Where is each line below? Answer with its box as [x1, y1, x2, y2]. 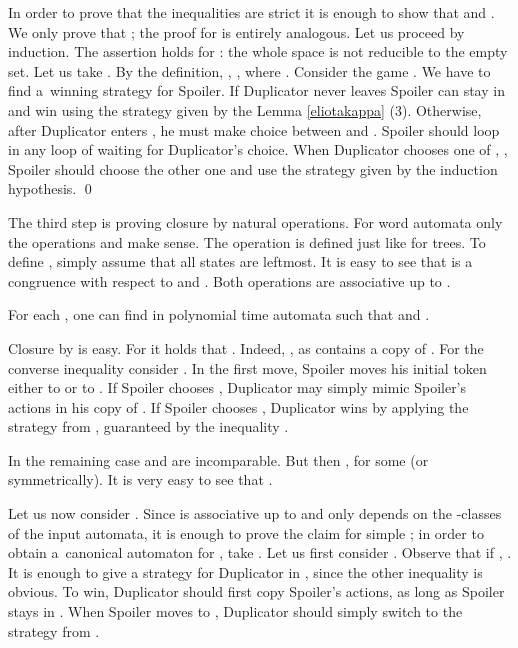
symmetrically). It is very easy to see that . [8, 469, 273, 490]
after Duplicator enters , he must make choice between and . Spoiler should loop [8, 119, 500, 140]
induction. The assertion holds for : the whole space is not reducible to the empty [8, 41, 508, 62]
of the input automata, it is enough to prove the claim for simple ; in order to [8, 522, 484, 543]
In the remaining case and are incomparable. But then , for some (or [8, 449, 429, 470]
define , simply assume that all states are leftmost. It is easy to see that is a [8, 251, 473, 272]
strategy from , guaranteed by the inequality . [8, 416, 289, 437]
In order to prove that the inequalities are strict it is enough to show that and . [8, 2, 495, 22]
